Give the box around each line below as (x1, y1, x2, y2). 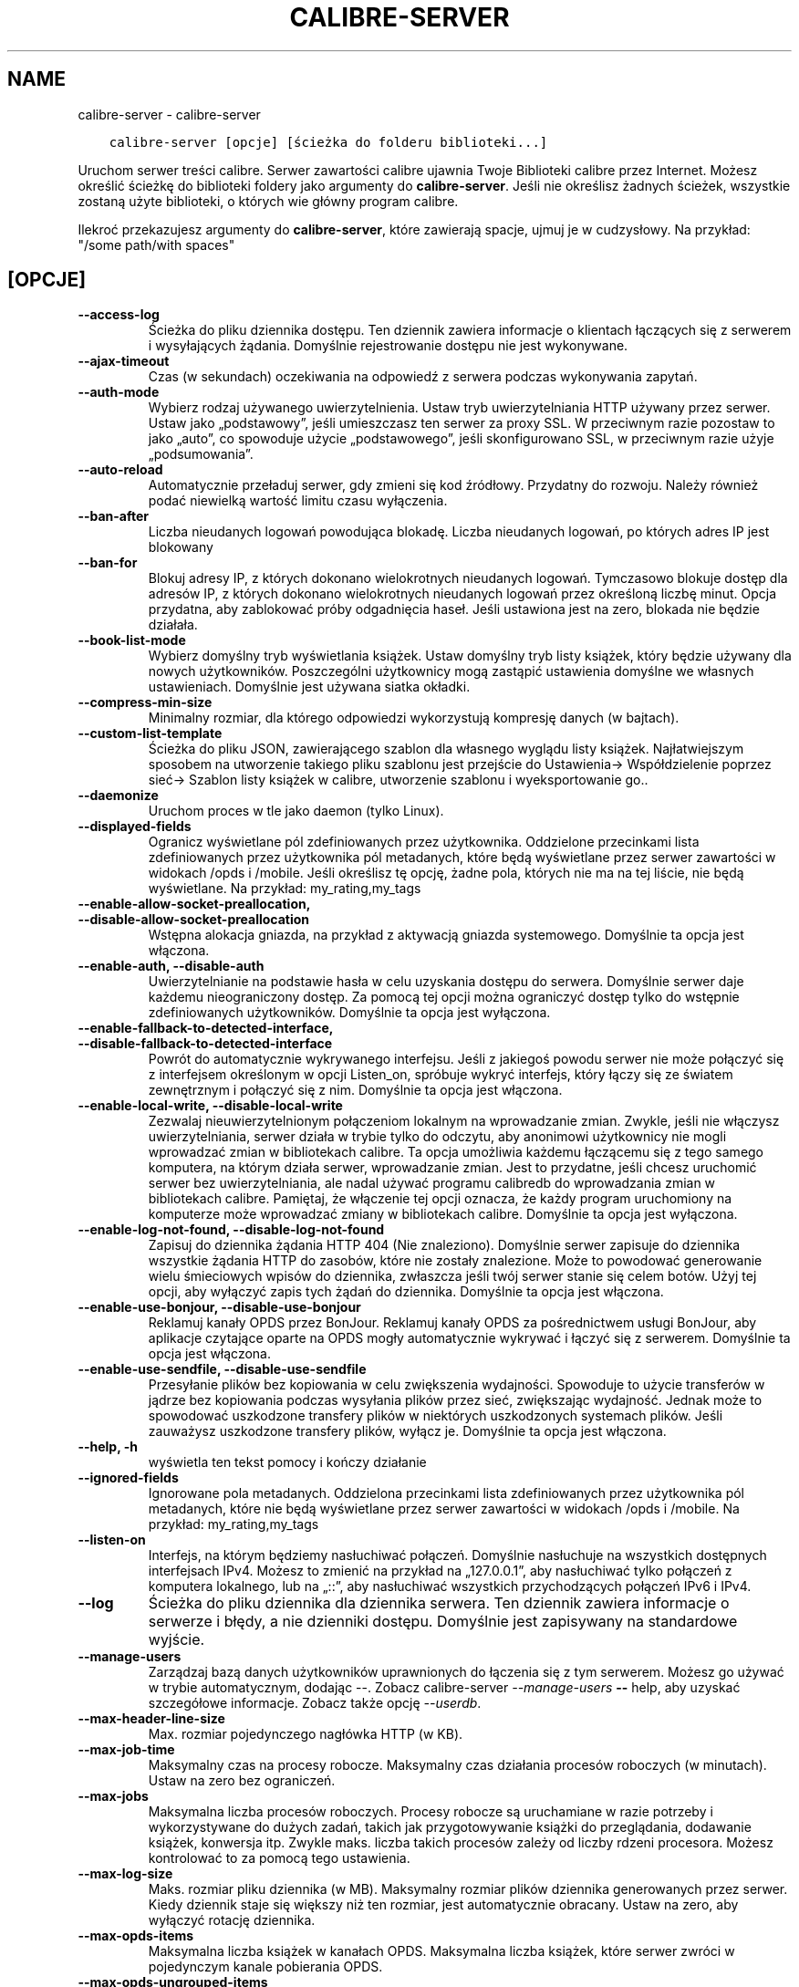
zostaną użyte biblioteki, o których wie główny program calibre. (78, 192, 459, 209)
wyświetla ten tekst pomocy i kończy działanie (148, 1454, 427, 1471)
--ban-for (78, 555, 138, 571)
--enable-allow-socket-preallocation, (78, 896, 311, 912)
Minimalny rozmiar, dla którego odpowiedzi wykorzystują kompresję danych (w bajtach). (148, 710, 680, 726)
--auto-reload (78, 462, 163, 478)
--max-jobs (78, 1788, 149, 1805)
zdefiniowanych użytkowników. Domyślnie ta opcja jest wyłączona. (148, 1004, 551, 1021)
